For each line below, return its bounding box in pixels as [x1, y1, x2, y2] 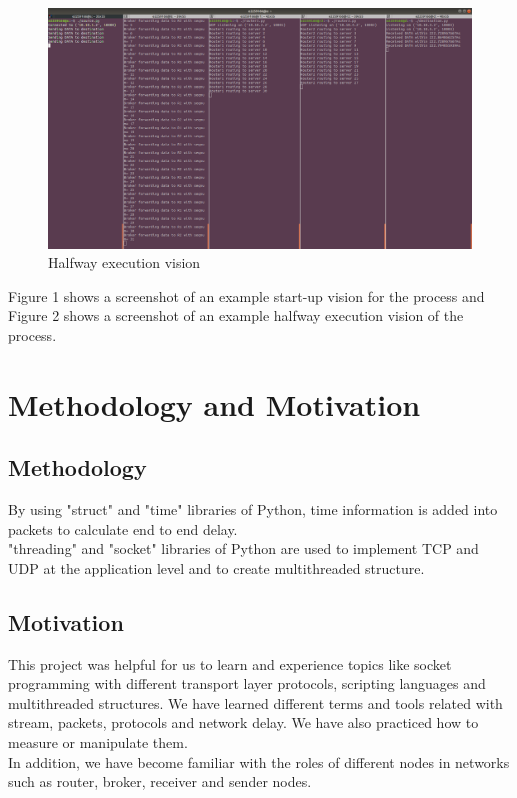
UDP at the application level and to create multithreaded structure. [8, 557, 425, 578]
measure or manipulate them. [8, 732, 188, 753]
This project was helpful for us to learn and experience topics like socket [8, 653, 452, 674]
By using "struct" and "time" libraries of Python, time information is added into [8, 499, 498, 520]
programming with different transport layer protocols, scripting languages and [8, 673, 486, 694]
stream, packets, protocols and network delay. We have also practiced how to [8, 712, 479, 733]
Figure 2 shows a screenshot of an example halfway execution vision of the [8, 305, 464, 326]
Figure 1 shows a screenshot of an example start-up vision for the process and [8, 285, 485, 306]
